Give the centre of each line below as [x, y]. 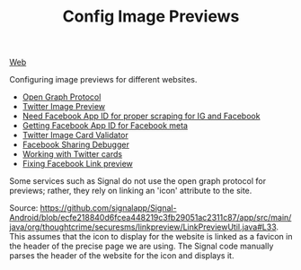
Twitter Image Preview [64, 107]
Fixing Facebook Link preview [77, 164]
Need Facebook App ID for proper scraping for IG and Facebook [141, 116]
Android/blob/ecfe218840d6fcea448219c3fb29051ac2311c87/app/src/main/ [150, 218]
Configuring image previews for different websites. [103, 80]
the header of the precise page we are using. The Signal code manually [142, 246]
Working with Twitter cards [72, 154]
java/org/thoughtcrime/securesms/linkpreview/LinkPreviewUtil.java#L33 [143, 227]
